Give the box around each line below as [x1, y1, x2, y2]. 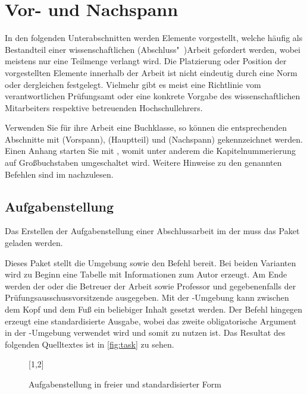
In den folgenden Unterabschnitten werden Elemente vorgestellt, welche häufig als [5, 31, 303, 44]
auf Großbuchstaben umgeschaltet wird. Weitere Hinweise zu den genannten [5, 156, 282, 169]
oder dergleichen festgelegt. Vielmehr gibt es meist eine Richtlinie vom [5, 78, 261, 90]
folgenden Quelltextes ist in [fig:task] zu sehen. [5, 338, 174, 350]
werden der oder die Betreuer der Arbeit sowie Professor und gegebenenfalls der [5, 279, 296, 292]
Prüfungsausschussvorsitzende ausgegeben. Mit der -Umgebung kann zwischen [5, 291, 289, 304]
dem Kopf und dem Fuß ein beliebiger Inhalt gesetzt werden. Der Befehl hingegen [5, 303, 303, 316]
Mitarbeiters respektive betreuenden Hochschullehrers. [5, 101, 203, 114]
